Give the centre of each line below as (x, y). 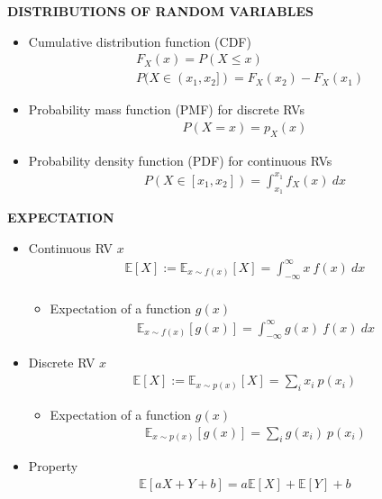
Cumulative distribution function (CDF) (140, 41)
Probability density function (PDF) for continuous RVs (180, 160)
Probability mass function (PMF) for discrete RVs (166, 109)
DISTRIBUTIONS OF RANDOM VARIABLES (161, 11)
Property (53, 466)
